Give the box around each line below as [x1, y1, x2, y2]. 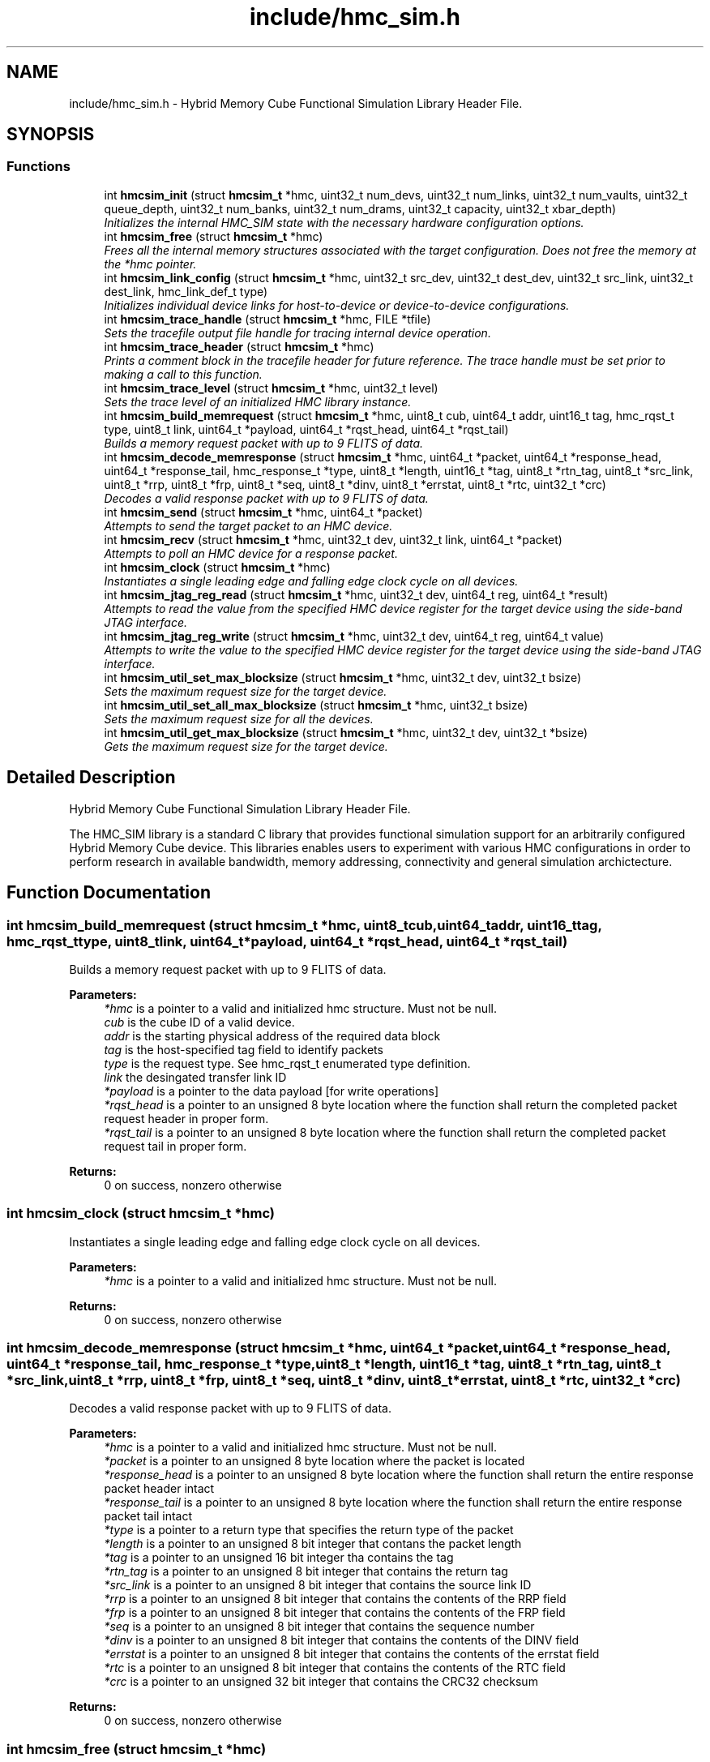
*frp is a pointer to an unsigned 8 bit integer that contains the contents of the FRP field [104, 1606, 566, 1620]
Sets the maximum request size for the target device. [104, 684, 387, 698]
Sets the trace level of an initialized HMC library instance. [104, 394, 412, 409]
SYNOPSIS [6, 124, 95, 145]
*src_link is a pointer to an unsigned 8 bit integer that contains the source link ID [104, 1578, 532, 1593]
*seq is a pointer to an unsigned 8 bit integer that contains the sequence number [104, 1619, 535, 1634]
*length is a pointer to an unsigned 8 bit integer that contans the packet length [104, 1537, 522, 1551]
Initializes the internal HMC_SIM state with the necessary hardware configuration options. [104, 215, 584, 229]
